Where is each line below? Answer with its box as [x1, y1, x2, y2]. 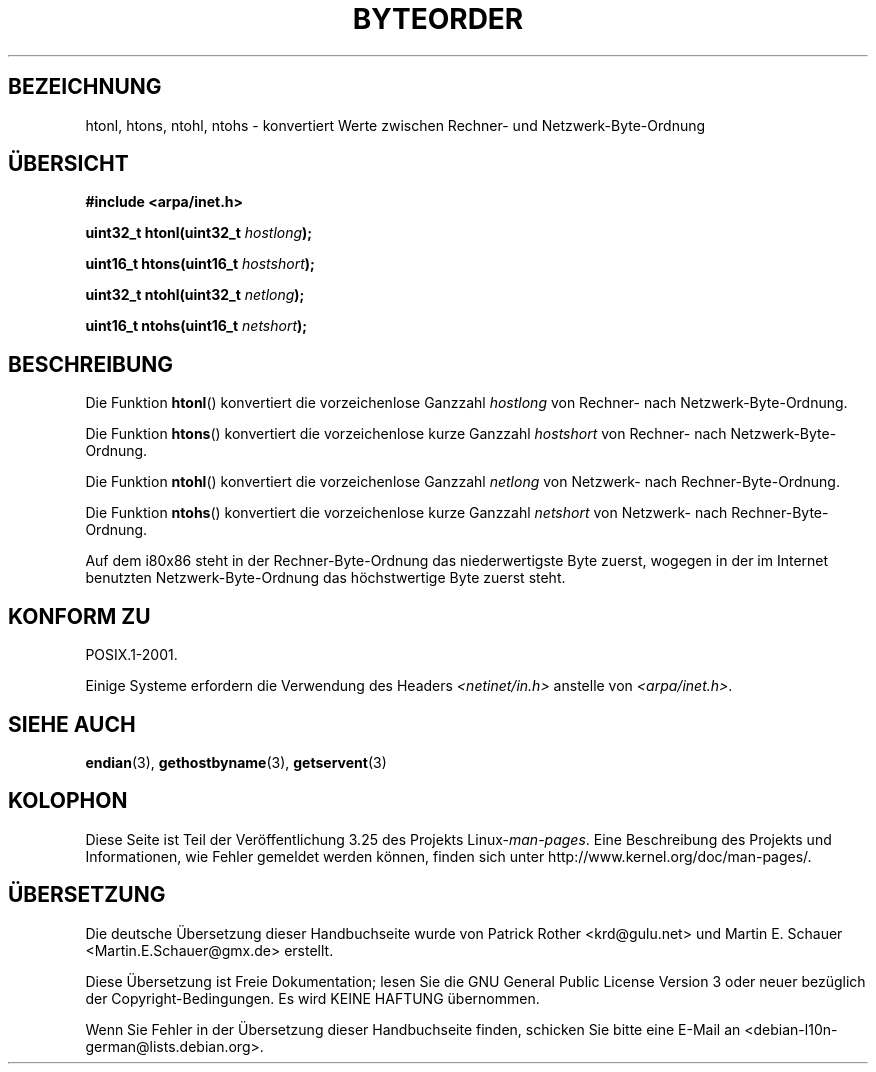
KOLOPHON [8, 788, 128, 814]
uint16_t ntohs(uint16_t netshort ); [85, 317, 308, 335]
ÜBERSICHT [8, 151, 129, 177]
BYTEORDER [352, 2, 524, 36]
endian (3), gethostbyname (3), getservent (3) [85, 753, 387, 771]
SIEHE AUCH [8, 711, 136, 737]
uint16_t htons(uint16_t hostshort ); [85, 255, 315, 273]
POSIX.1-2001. [85, 646, 178, 664]
